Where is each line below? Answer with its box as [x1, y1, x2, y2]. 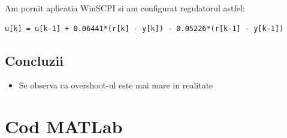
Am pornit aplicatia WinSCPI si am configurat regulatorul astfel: [5, 2, 245, 14]
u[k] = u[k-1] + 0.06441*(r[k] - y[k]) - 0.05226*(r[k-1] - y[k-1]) [5, 24, 284, 33]
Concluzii [5, 51, 64, 69]
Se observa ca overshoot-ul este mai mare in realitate [19, 79, 213, 91]
